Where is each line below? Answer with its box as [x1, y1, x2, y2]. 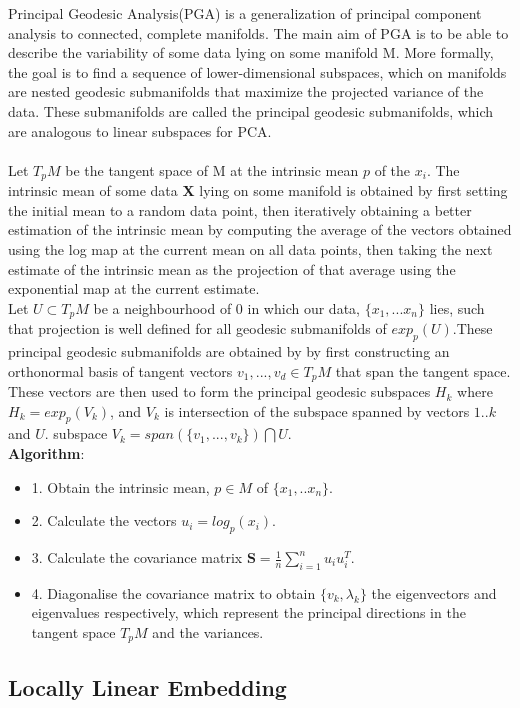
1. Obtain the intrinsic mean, [31, 476, 210, 497]
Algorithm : [8, 443, 85, 464]
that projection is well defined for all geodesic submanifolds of [8, 318, 387, 339]
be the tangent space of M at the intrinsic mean [65, 159, 359, 180]
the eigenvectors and [371, 582, 497, 603]
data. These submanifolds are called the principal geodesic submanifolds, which [8, 100, 494, 121]
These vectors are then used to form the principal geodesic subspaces [8, 381, 431, 402]
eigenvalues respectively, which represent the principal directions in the [31, 602, 466, 623]
